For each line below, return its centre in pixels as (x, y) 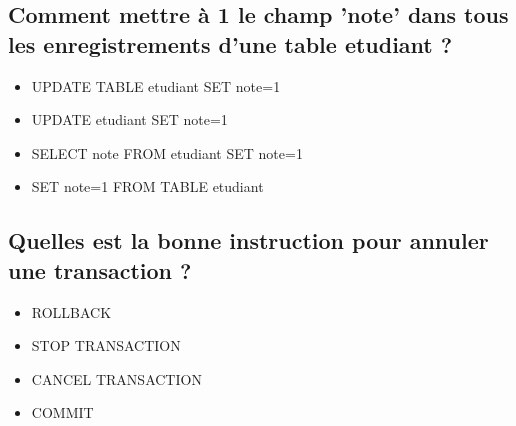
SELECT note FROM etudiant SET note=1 (167, 152)
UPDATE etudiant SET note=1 (129, 119)
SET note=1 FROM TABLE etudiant (147, 186)
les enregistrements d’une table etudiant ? (230, 43)
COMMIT (62, 412)
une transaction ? (100, 269)
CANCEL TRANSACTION (116, 378)
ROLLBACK (71, 311)
